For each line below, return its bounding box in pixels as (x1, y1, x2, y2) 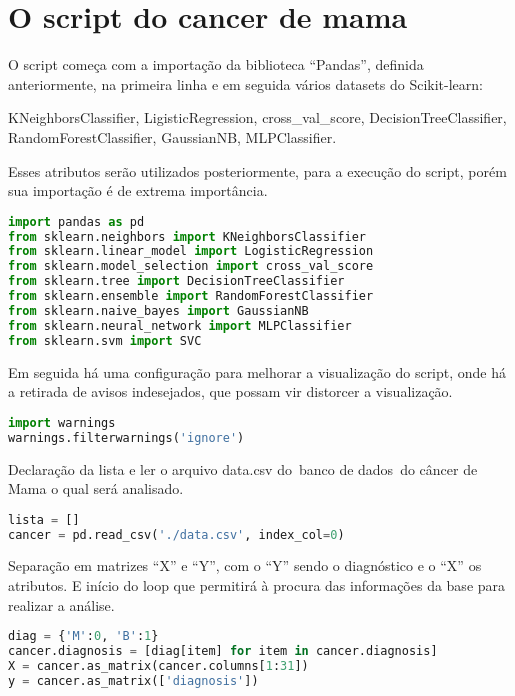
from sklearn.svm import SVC (8, 333, 202, 348)
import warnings (8, 415, 116, 430)
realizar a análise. (8, 594, 115, 615)
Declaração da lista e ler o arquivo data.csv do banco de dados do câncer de (8, 458, 478, 479)
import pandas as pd (8, 214, 145, 229)
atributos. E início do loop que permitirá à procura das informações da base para (8, 575, 506, 596)
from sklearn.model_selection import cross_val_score (8, 259, 374, 274)
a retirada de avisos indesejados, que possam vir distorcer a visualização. (8, 381, 453, 402)
